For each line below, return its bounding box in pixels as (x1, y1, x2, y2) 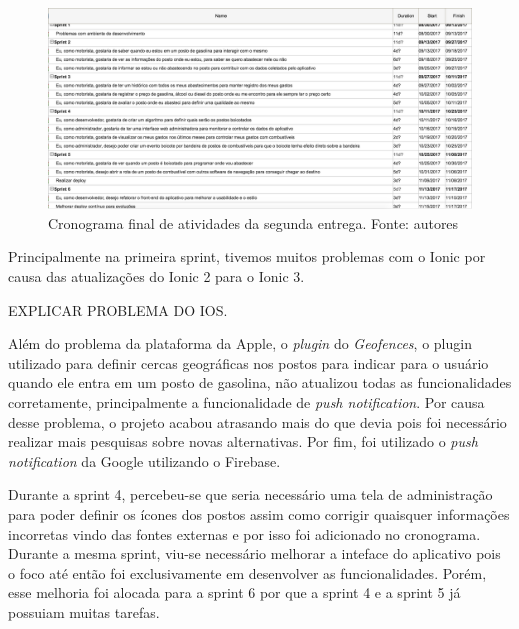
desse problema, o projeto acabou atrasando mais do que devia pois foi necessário (8, 411, 507, 432)
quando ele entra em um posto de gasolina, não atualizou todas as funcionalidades (8, 372, 512, 393)
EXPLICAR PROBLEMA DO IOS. (8, 299, 228, 320)
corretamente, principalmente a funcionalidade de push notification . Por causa (8, 391, 485, 412)
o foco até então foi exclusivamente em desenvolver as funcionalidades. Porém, (8, 562, 487, 583)
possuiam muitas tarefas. (8, 601, 160, 622)
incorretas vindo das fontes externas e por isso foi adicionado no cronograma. (8, 523, 481, 544)
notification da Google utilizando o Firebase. (8, 450, 281, 471)
